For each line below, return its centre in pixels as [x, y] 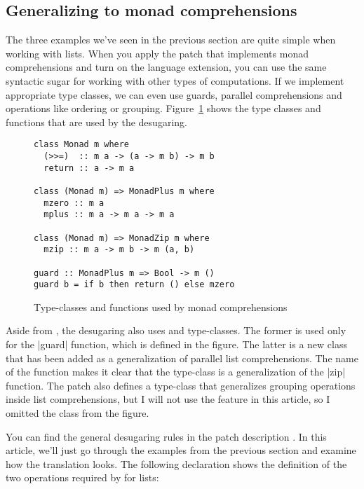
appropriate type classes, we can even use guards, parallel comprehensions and [174, 94]
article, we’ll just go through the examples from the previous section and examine [181, 450]
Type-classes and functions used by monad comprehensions [161, 307]
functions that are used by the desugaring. [96, 122]
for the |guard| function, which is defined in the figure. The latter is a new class [176, 344]
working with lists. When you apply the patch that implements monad [157, 53]
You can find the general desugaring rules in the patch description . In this [166, 436]
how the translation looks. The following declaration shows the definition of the [176, 463]
